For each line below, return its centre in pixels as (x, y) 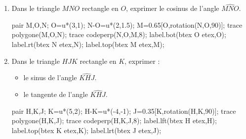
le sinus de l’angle (50, 77)
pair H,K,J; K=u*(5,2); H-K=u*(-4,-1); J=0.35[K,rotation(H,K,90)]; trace (124, 111)
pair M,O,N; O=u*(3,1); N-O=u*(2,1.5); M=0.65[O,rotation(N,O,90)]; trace (127, 24)
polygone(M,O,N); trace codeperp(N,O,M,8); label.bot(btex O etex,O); (119, 34)
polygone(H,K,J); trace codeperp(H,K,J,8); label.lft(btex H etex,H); (114, 120)
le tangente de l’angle (56, 94)
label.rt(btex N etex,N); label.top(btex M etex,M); (88, 44)
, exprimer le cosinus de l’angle (173, 8)
